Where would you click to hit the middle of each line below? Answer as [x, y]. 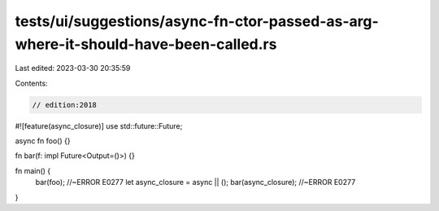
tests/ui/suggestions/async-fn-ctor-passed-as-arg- [197, 21]
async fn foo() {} [43, 141]
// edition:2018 [65, 105]
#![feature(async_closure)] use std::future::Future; [99, 125]
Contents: [31, 83]
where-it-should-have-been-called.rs [146, 44]
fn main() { [33, 170]
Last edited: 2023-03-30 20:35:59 [73, 68]
